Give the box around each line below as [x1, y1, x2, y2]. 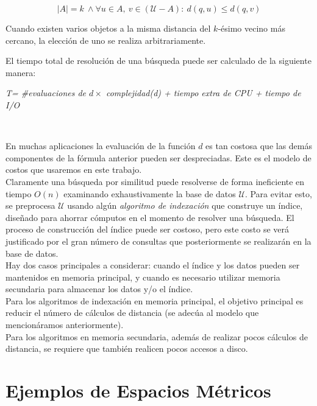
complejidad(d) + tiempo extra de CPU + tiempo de [105, 86, 301, 99]
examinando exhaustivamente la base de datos [63, 187, 236, 200]
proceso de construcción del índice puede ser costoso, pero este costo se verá [5, 223, 290, 236]
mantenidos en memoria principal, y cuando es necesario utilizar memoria [5, 270, 280, 283]
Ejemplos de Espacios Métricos [5, 378, 271, 403]
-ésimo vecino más [218, 22, 285, 34]
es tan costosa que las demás [205, 139, 313, 152]
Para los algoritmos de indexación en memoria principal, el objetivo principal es [5, 294, 304, 307]
